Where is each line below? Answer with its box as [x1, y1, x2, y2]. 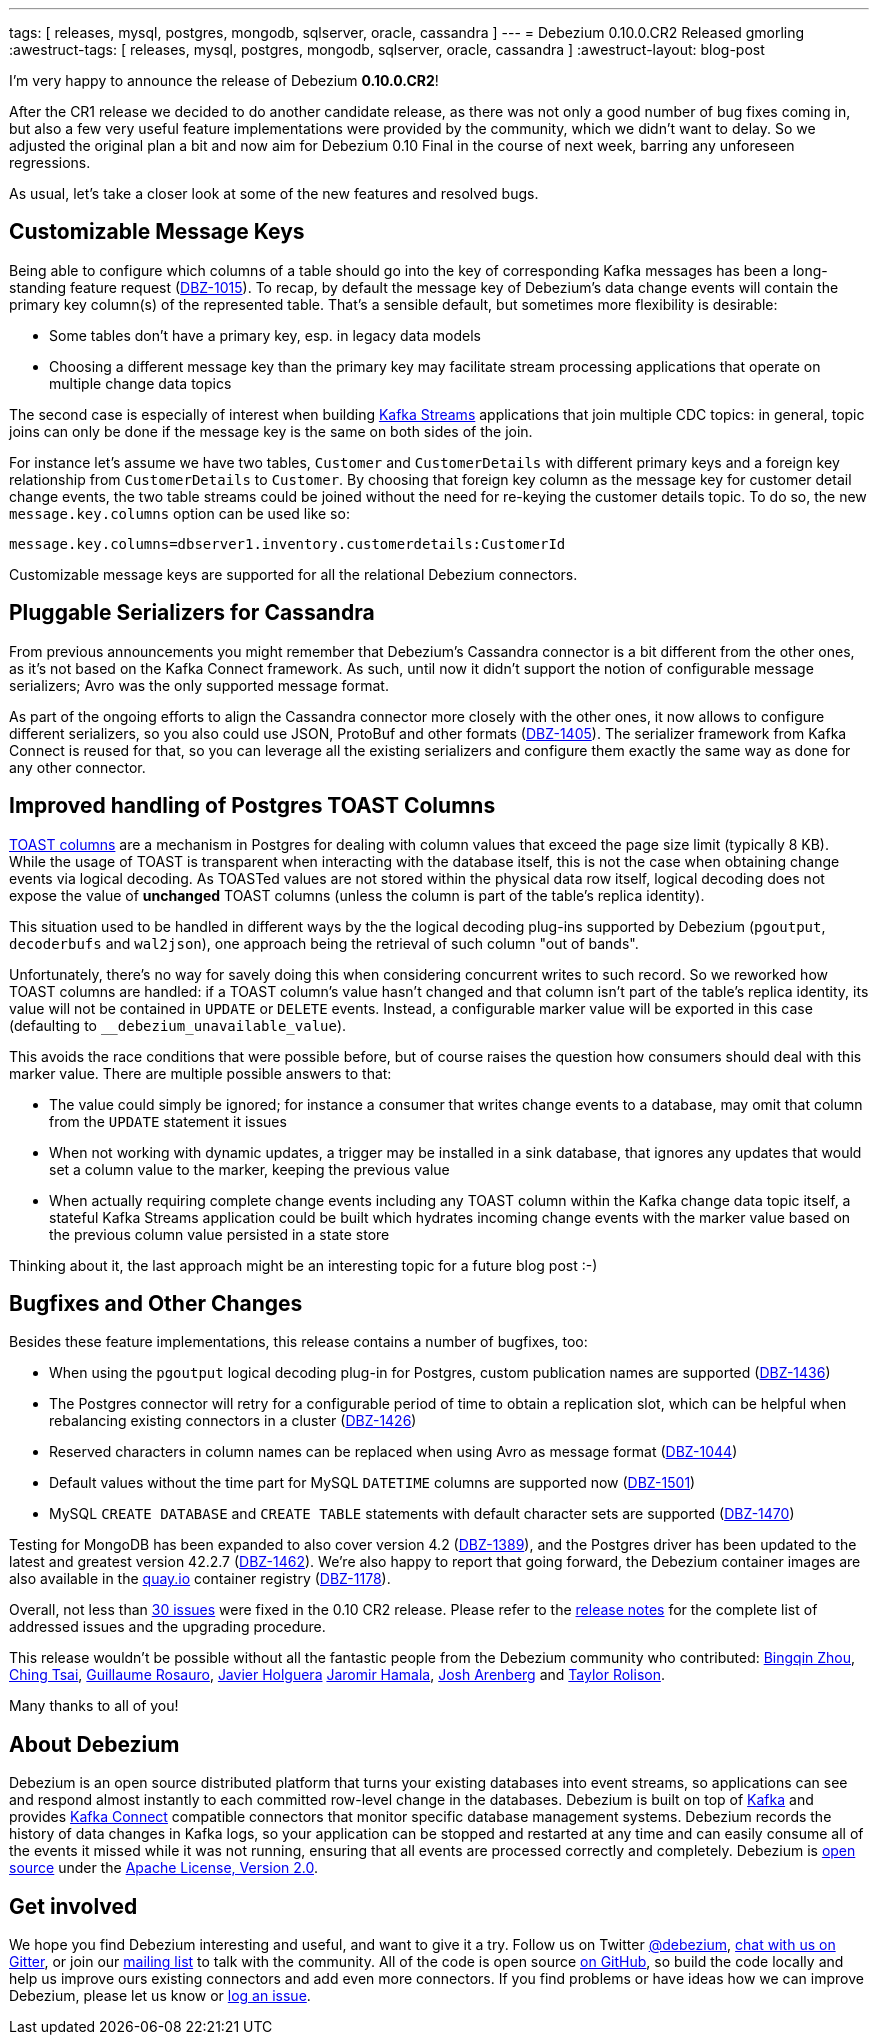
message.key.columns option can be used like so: [9, 504, 350, 522]
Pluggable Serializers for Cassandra [9, 600, 375, 626]
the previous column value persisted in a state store [49, 1225, 390, 1243]
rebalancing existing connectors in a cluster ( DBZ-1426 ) [49, 1412, 417, 1430]
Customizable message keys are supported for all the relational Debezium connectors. [9, 565, 578, 583]
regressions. [9, 154, 91, 171]
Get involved [9, 1893, 138, 1919]
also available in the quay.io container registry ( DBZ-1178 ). [9, 1570, 391, 1588]
